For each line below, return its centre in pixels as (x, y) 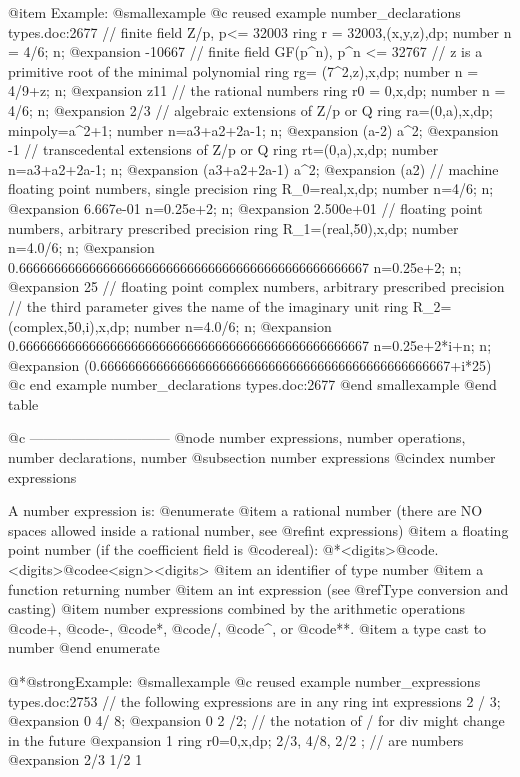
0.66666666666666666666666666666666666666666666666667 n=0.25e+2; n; (235, 266)
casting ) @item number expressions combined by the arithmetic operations (237, 608)
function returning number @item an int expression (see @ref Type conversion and (258, 588)
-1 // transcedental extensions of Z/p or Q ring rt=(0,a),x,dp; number (223, 149)
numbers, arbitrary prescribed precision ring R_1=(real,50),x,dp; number (233, 227)
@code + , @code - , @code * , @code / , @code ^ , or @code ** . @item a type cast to (247, 627)
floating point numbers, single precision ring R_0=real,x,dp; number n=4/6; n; (251, 188)
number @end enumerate (84, 647)
